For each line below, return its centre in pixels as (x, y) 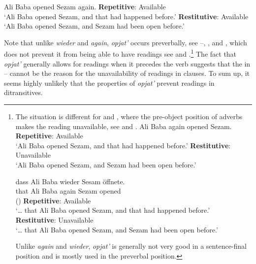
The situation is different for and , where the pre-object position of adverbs (129, 116)
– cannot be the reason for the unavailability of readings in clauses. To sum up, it (127, 73)
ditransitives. (23, 92)
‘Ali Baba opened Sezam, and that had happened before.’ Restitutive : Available (126, 16)
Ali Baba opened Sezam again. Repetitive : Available (85, 6)
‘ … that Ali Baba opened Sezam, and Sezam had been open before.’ (117, 229)
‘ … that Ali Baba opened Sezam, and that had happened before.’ (113, 210)
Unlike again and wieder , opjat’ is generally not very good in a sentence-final (131, 246)
